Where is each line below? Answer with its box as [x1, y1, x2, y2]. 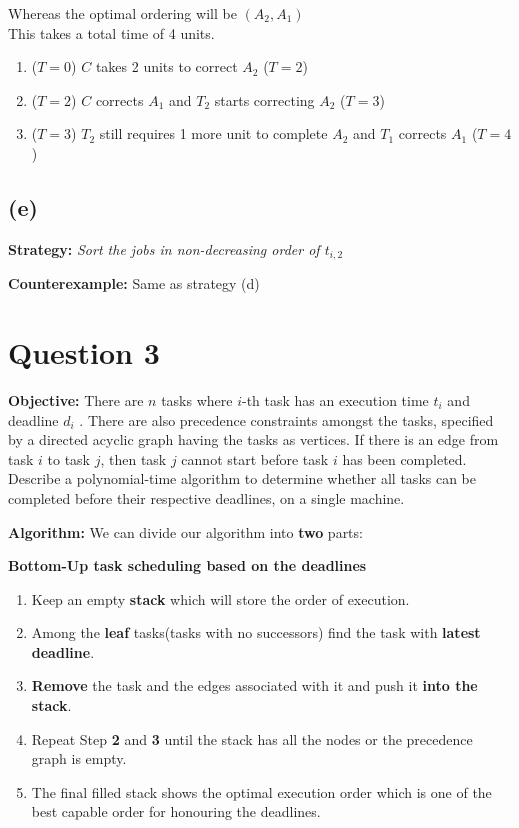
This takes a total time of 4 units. [8, 22, 215, 43]
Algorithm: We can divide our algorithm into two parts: [8, 521, 363, 542]
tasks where [161, 389, 233, 410]
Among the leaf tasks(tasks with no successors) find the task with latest [31, 622, 481, 643]
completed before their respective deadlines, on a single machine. [8, 487, 405, 508]
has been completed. [342, 448, 467, 469]
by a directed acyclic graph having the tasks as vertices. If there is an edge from [8, 429, 499, 450]
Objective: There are [8, 389, 144, 410]
